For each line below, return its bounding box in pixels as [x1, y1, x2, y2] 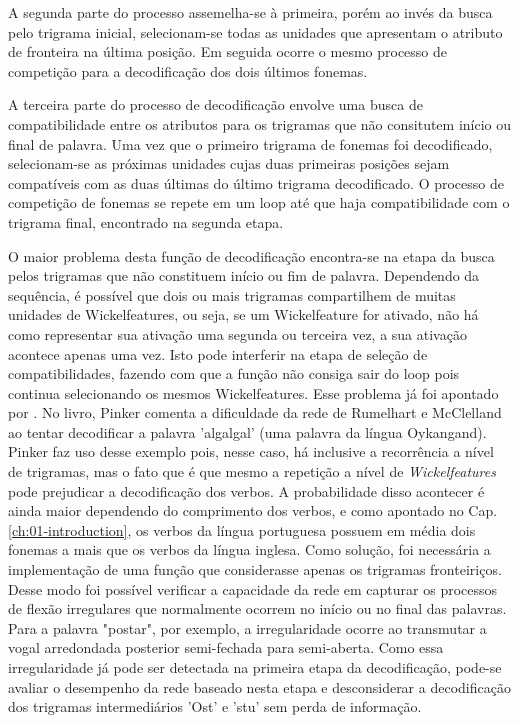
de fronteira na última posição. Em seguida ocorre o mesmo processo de [8, 41, 448, 62]
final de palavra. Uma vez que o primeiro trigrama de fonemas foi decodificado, [8, 133, 493, 154]
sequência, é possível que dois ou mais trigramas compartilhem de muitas [8, 284, 456, 305]
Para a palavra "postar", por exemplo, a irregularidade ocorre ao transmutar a [8, 617, 487, 638]
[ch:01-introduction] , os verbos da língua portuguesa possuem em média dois [8, 519, 476, 540]
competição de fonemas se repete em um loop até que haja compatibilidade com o [8, 192, 510, 213]
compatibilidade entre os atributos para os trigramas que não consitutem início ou [8, 113, 512, 134]
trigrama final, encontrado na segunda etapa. [8, 211, 284, 232]
